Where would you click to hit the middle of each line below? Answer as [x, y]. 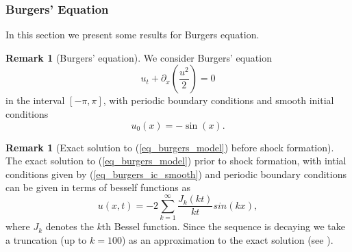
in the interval [35, 100]
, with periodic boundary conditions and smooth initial [218, 100]
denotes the [70, 226]
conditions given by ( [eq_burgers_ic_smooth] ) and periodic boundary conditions [176, 174]
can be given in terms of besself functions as [98, 187]
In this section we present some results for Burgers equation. [133, 35]
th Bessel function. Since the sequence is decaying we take [223, 226]
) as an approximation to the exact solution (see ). [227, 239]
